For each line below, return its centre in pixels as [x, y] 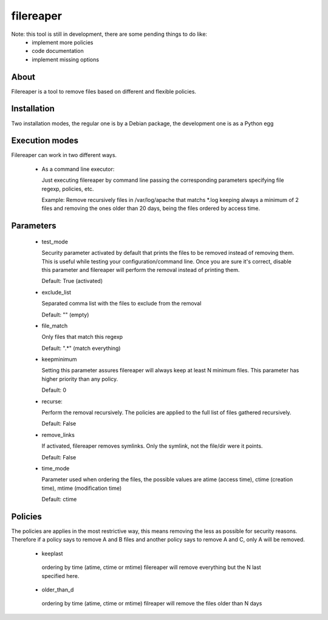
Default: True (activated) [72, 281]
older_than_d [58, 590]
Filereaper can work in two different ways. [64, 155]
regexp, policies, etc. [68, 189]
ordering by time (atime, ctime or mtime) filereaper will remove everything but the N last [151, 567]
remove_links [58, 434]
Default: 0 [54, 390]
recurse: [52, 401]
